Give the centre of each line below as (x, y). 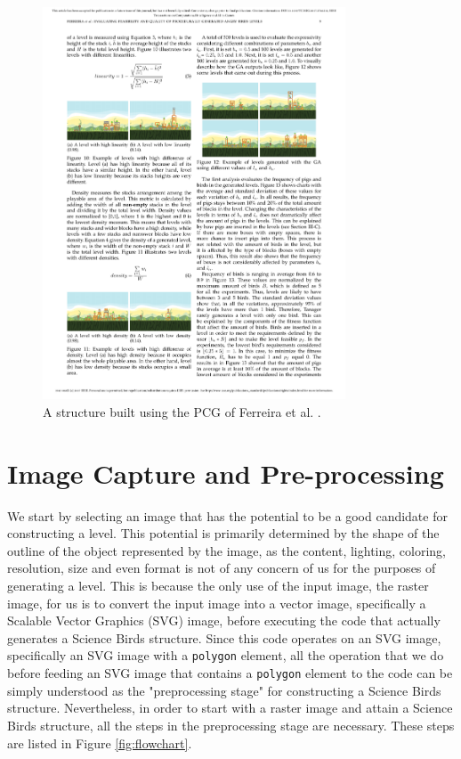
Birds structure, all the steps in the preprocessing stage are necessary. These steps (231, 725)
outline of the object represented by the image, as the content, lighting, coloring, (226, 550)
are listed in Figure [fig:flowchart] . (100, 743)
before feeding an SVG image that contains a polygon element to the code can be (230, 673)
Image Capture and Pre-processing (226, 473)
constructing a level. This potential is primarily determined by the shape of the (223, 533)
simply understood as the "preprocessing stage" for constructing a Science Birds (224, 690)
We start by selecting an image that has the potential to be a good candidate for (227, 515)
